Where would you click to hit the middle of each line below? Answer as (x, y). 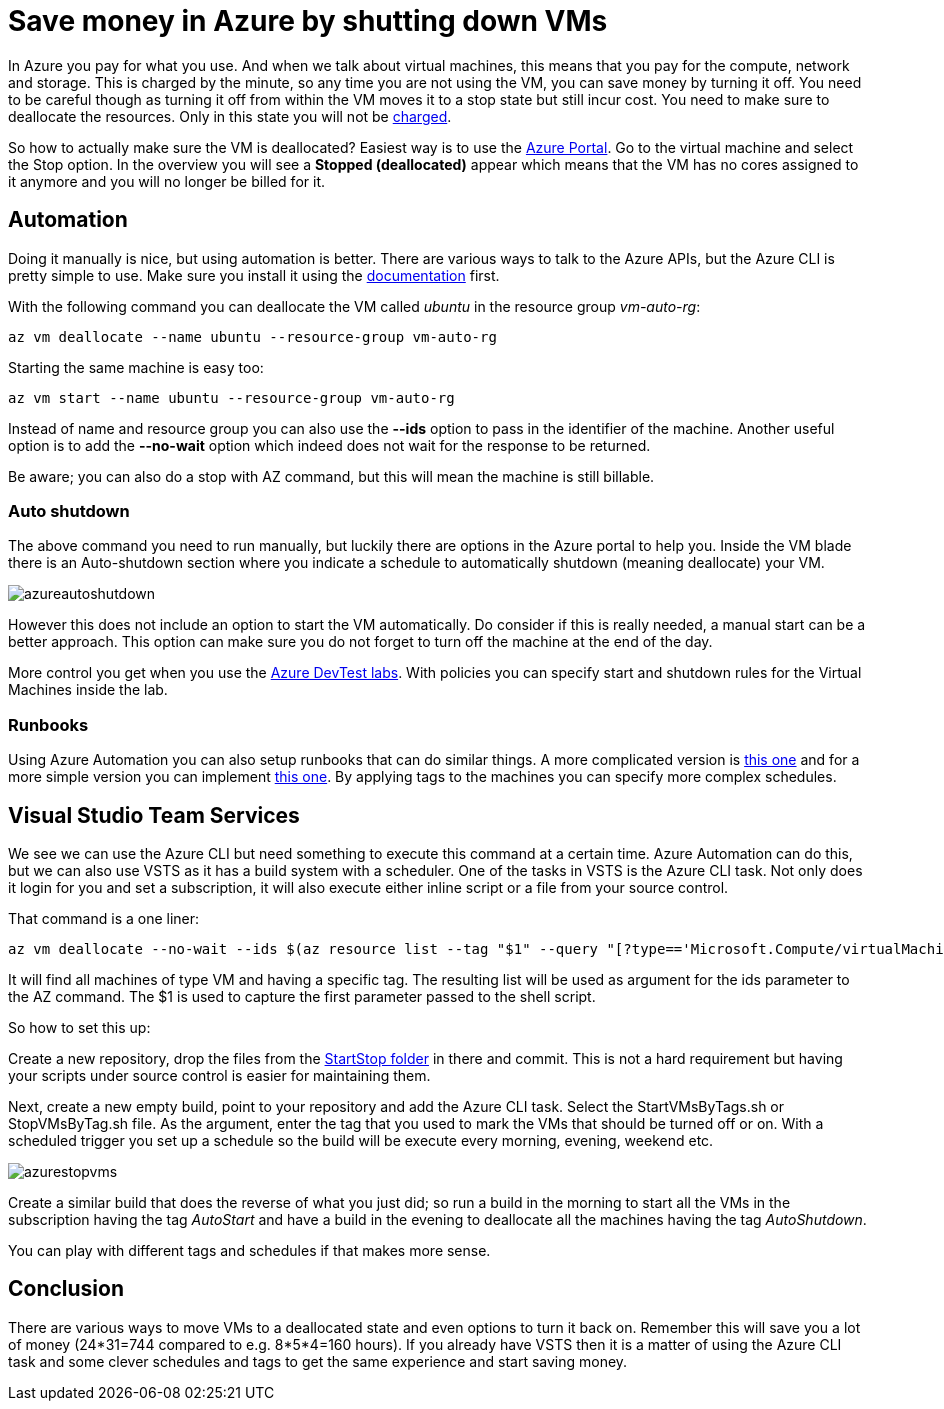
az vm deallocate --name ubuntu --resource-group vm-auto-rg (252, 336)
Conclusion (66, 1289)
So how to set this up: (79, 1027)
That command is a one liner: (104, 918)
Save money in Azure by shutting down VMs (308, 21)
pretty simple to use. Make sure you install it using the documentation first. (254, 275)
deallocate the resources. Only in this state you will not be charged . (230, 116)
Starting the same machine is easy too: (136, 367)
